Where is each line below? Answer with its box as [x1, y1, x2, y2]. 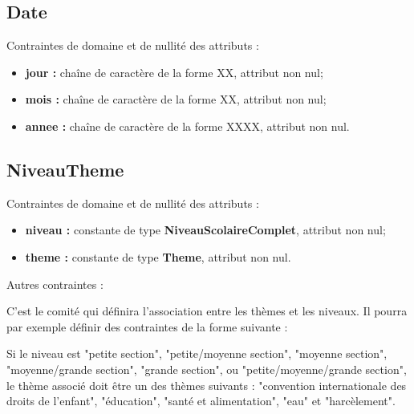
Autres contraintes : [6, 275, 103, 292]
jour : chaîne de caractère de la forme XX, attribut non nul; [25, 63, 323, 80]
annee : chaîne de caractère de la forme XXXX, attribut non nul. [25, 117, 350, 134]
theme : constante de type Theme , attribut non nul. [25, 248, 291, 265]
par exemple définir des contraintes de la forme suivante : [6, 318, 288, 335]
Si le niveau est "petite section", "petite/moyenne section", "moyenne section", [6, 345, 388, 362]
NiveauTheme [6, 156, 124, 181]
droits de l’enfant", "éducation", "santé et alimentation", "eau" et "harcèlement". [6, 392, 396, 409]
